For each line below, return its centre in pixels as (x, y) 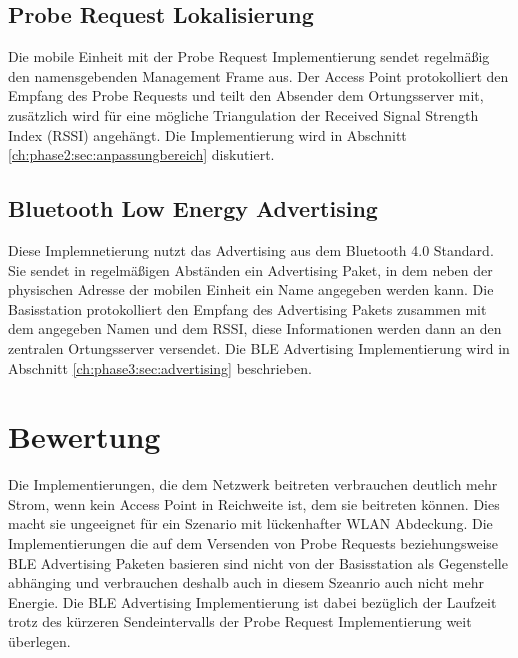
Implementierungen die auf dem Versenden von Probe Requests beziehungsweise (253, 543)
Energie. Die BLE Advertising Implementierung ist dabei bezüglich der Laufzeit (252, 601)
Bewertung (84, 436)
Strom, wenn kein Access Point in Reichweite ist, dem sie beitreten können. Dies (254, 503)
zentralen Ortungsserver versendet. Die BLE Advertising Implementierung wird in (259, 347)
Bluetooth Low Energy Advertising (193, 208)
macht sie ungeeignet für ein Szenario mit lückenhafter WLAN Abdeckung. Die (250, 523)
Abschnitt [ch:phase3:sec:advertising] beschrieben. (160, 367)
